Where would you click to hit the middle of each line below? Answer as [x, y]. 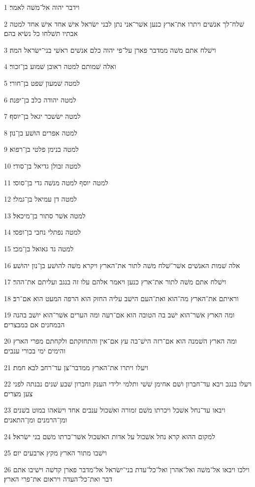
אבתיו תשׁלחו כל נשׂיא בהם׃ [41, 33]
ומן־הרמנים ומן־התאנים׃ [36, 420]
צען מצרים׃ [18, 393]
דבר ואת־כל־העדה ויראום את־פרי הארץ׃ [58, 479]
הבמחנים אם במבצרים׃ [34, 324]
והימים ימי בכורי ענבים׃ [35, 351]
